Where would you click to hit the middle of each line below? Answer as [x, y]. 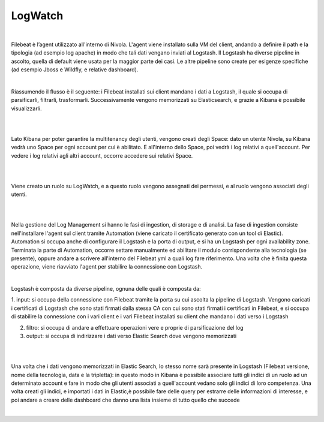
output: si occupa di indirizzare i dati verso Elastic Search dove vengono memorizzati [131, 336]
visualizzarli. [26, 108]
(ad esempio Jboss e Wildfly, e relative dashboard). [75, 70]
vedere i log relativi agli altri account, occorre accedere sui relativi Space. [102, 155]
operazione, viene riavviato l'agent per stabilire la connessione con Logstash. [107, 267]
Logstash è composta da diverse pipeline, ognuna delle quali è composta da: [106, 289]
